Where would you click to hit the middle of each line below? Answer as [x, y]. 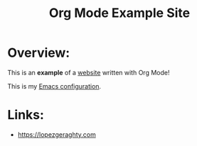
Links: [26, 115]
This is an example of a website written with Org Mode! [89, 72]
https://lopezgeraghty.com [57, 134]
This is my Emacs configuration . [54, 86]
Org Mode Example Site [119, 13]
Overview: [39, 53]
